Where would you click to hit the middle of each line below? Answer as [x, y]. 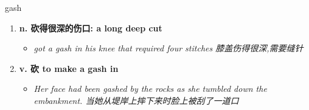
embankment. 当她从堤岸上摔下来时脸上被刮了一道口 [136, 100]
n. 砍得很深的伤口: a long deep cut [91, 27]
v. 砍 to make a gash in [69, 68]
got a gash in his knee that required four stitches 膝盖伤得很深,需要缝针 [168, 48]
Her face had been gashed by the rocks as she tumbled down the [150, 89]
